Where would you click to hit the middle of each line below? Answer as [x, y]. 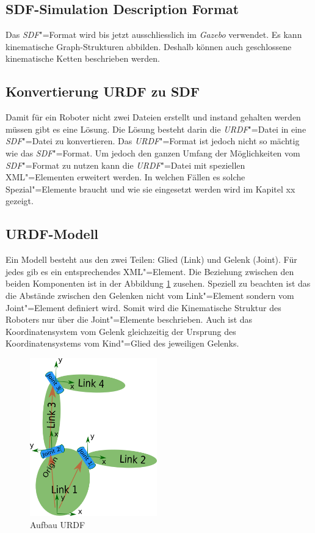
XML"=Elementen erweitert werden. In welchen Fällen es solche [125, 177]
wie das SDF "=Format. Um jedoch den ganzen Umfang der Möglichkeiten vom [153, 153]
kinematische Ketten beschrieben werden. [83, 58]
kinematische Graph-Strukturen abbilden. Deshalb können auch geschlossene [149, 46]
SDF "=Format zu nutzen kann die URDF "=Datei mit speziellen [125, 165]
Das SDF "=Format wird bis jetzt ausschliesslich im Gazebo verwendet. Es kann [154, 35]
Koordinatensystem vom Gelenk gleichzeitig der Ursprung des [121, 331]
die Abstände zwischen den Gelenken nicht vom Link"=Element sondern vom [150, 295]
